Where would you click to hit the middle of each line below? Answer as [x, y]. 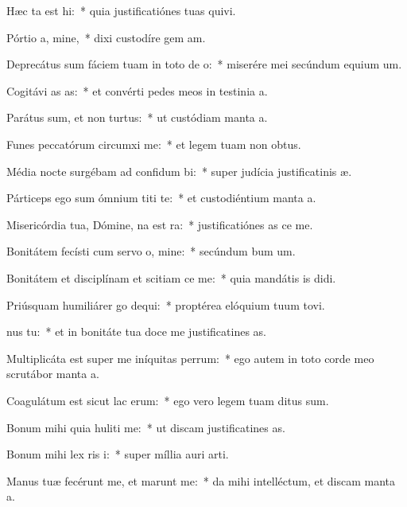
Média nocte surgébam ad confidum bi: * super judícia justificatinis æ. [179, 171]
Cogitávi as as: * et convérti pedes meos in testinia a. [137, 90]
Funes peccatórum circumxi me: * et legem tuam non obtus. [154, 144]
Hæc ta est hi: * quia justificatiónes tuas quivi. [121, 10]
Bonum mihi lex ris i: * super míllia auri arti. [118, 454]
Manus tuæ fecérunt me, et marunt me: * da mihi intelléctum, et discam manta [201, 480]
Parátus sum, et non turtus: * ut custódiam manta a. [137, 117]
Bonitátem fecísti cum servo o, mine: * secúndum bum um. [151, 251]
